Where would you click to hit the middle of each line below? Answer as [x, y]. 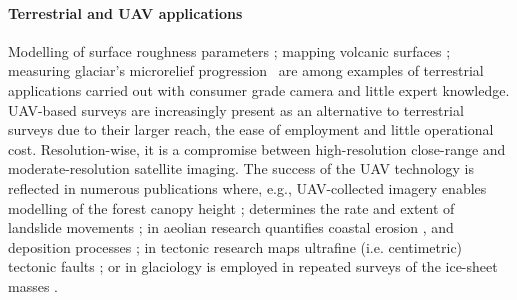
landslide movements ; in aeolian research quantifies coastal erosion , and [231, 227]
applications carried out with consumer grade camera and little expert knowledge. [259, 89]
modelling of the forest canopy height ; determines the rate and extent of [231, 207]
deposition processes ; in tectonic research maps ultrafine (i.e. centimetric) [235, 246]
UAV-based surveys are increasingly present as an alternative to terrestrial [236, 109]
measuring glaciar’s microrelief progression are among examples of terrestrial [246, 70]
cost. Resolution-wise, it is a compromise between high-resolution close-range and [257, 148]
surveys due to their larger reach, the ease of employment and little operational [251, 129]
